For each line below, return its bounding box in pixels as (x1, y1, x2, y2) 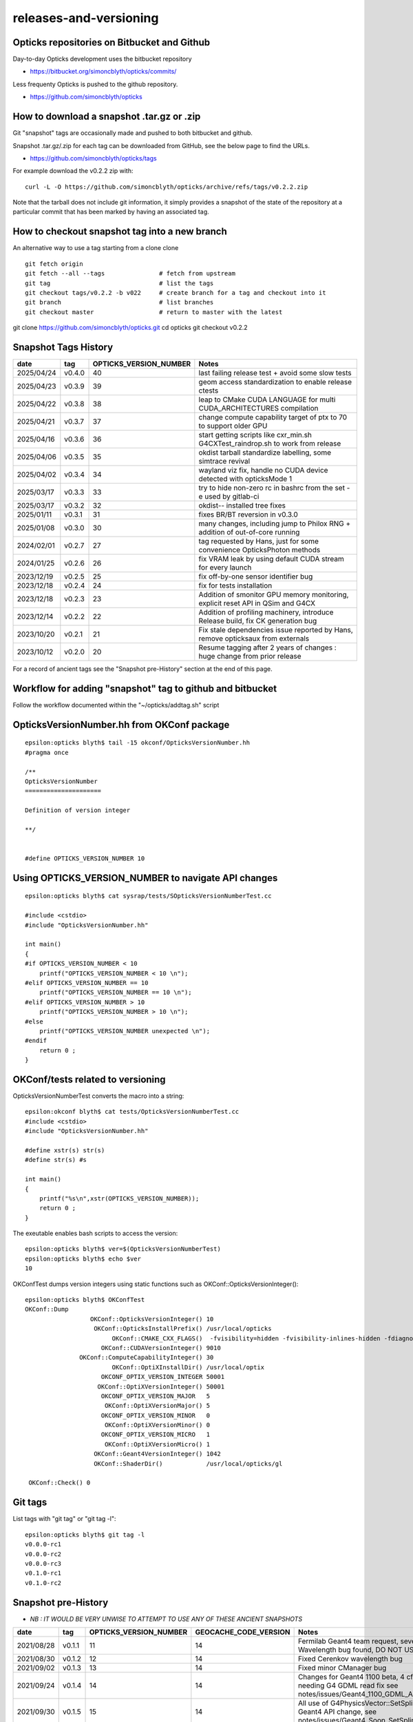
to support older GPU (198, 421, 268, 430)
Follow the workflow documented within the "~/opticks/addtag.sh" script (12, 701, 220, 709)
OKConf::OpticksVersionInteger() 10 (89, 1315, 214, 1322)
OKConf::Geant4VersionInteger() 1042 (94, 1450, 222, 1458)
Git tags (12, 1497, 47, 1508)
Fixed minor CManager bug (297, 1663, 387, 1672)
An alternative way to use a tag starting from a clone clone (12, 244, 179, 252)
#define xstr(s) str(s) (25, 1146, 105, 1154)
